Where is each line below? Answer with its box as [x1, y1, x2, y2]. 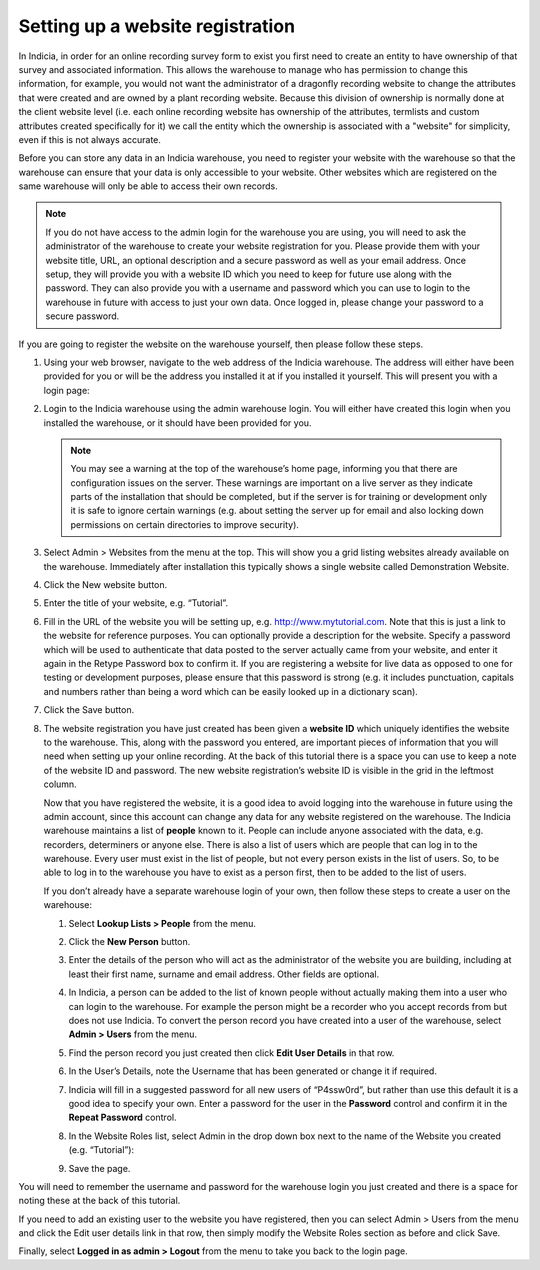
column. [43, 778, 77, 790]
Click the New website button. [43, 579, 168, 591]
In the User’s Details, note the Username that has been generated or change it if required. [68, 1065, 437, 1077]
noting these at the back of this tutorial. [18, 1195, 181, 1207]
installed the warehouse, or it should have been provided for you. [43, 416, 312, 429]
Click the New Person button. [68, 936, 191, 948]
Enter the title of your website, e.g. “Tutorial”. [43, 597, 229, 609]
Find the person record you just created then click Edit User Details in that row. [68, 1046, 395, 1059]
